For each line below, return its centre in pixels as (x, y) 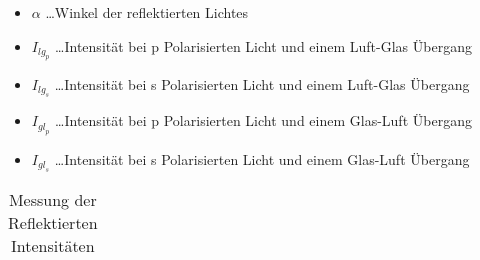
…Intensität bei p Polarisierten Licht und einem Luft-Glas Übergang (263, 45)
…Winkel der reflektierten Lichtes (147, 12)
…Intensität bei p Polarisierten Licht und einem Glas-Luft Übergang (263, 120)
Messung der (52, 200)
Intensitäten (52, 246)
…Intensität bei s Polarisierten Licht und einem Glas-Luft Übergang (262, 158)
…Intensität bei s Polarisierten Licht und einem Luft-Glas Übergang (262, 84)
